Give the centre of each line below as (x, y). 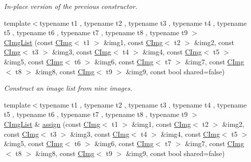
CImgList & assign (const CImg (52, 124)
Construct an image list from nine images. (68, 88)
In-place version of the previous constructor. (71, 6)
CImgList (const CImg (38, 42)
